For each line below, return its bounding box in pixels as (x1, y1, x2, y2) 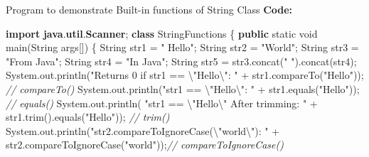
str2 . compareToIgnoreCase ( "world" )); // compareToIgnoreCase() (6, 137, 284, 152)
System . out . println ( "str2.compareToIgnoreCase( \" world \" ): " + (6, 123, 280, 138)
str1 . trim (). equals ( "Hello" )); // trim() (6, 109, 170, 124)
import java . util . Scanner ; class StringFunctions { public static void (6, 26, 318, 40)
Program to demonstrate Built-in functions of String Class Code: (6, 2, 293, 16)
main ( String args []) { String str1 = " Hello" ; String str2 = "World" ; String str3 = (6, 40, 359, 55)
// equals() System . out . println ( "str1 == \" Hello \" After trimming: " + (6, 95, 318, 110)
